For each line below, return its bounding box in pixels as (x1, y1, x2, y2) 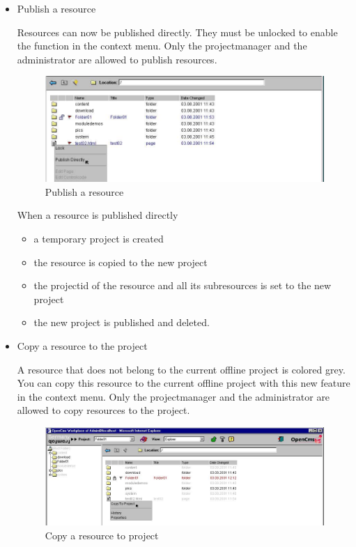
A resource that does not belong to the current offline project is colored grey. (17, 362, 346, 376)
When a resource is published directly (17, 208, 178, 222)
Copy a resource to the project (17, 338, 148, 353)
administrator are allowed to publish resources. (17, 52, 217, 66)
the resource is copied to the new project (33, 254, 208, 269)
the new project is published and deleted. (33, 315, 210, 330)
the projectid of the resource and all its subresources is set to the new (33, 278, 332, 293)
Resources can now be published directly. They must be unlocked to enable (17, 24, 338, 39)
